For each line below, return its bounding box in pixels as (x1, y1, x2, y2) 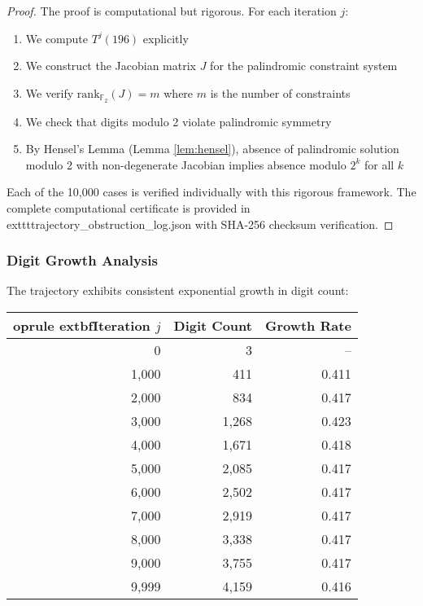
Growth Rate (264, 316, 351, 336)
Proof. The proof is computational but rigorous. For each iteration (7, 2, 337, 19)
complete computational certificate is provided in (7, 200, 251, 217)
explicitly (142, 29, 189, 46)
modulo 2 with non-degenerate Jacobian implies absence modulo (25, 156, 347, 173)
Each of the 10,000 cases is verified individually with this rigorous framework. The (7, 183, 416, 200)
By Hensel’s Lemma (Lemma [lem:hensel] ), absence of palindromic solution (25, 140, 399, 157)
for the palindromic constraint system (210, 57, 398, 74)
